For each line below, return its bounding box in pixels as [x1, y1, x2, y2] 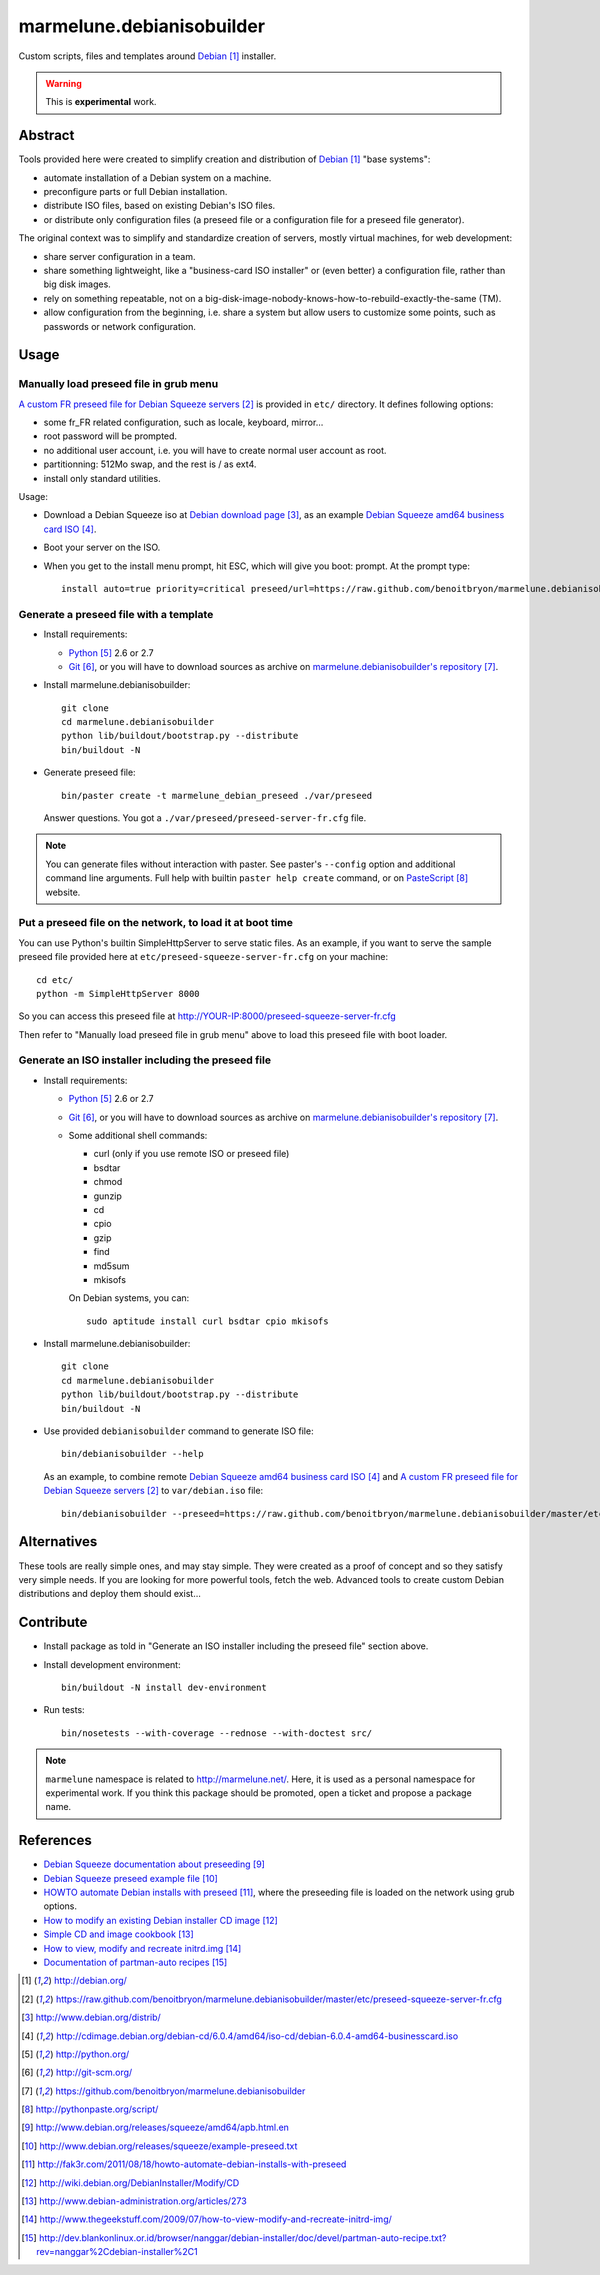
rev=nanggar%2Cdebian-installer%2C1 [36, 2246, 199, 2258]
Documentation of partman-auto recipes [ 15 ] [43, 1956, 228, 1968]
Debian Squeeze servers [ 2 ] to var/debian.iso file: [43, 1485, 264, 1497]
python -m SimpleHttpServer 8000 [36, 988, 200, 999]
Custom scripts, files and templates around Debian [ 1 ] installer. [18, 50, 277, 62]
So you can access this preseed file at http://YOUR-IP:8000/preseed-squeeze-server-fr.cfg [18, 1010, 397, 1022]
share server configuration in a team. [43, 250, 196, 262]
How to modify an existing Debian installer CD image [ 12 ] [43, 1914, 279, 1926]
